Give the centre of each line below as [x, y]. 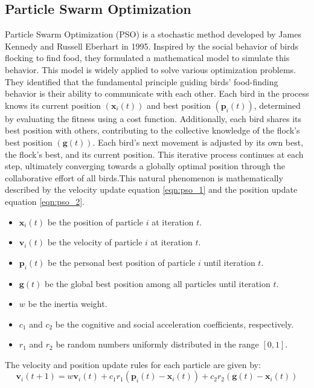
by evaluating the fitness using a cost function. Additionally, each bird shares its [153, 118]
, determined [277, 105]
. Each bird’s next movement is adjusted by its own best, [198, 142]
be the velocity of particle [95, 242]
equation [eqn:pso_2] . [45, 201]
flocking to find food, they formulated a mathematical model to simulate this [147, 58]
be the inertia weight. [68, 304]
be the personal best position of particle [122, 262]
